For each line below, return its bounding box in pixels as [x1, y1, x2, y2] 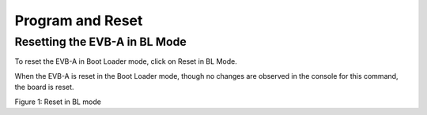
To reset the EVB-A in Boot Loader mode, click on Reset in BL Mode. [14, 57, 237, 66]
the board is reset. [14, 83, 74, 92]
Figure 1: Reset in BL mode [14, 97, 102, 106]
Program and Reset [14, 12, 143, 29]
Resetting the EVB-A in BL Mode [14, 35, 187, 49]
